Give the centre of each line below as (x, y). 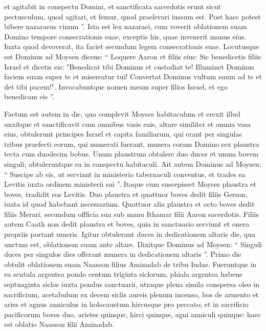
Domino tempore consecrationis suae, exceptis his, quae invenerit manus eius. (125, 36)
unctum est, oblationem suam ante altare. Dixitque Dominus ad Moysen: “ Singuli (133, 244)
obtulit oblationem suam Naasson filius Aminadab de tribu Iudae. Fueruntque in (130, 264)
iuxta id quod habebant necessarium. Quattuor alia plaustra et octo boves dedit (129, 204)
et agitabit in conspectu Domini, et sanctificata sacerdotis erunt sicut (113, 6)
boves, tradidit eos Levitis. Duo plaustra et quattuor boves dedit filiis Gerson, (126, 194)
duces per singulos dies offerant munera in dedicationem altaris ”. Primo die (123, 254)
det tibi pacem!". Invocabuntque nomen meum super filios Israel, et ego (116, 86)
